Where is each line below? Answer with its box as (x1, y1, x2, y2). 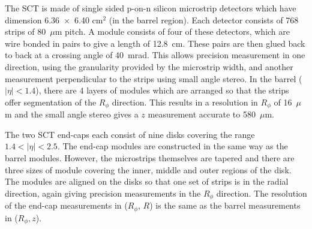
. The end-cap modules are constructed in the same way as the (57, 140, 288, 152)
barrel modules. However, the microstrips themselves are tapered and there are (5, 151, 295, 164)
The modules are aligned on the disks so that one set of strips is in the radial (5, 175, 289, 188)
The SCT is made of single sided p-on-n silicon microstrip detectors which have (5, 2, 296, 14)
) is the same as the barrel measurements (149, 199, 301, 212)
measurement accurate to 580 (148, 108, 256, 120)
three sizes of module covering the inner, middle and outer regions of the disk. (5, 163, 292, 176)
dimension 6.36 (5, 13, 60, 26)
